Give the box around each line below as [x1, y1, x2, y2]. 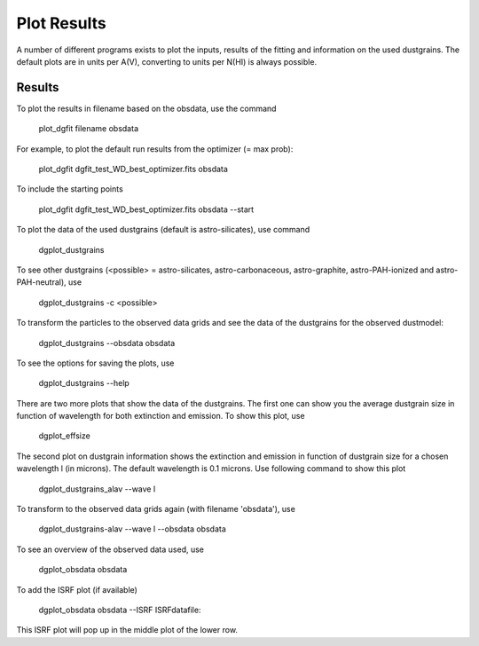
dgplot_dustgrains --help [38, 378, 130, 389]
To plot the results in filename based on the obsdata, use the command [16, 103, 277, 114]
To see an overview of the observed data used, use [16, 544, 204, 555]
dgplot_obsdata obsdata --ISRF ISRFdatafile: [38, 604, 201, 615]
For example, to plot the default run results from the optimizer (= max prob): [16, 143, 294, 154]
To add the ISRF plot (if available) [16, 584, 137, 595]
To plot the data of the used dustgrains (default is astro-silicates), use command [16, 225, 310, 235]
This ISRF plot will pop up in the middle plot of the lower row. [16, 625, 239, 635]
